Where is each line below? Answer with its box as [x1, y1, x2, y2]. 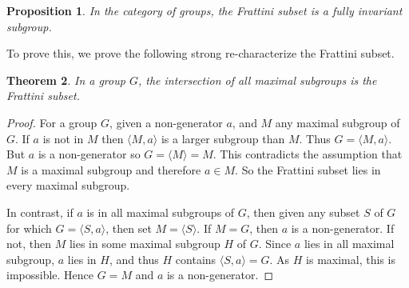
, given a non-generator [109, 114, 223, 130]
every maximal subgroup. [6, 177, 130, 194]
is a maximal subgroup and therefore [21, 161, 201, 178]
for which [6, 219, 52, 236]
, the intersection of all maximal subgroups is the [137, 71, 377, 88]
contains [175, 250, 216, 267]
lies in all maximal [304, 235, 395, 252]
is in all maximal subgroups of [86, 203, 235, 220]
